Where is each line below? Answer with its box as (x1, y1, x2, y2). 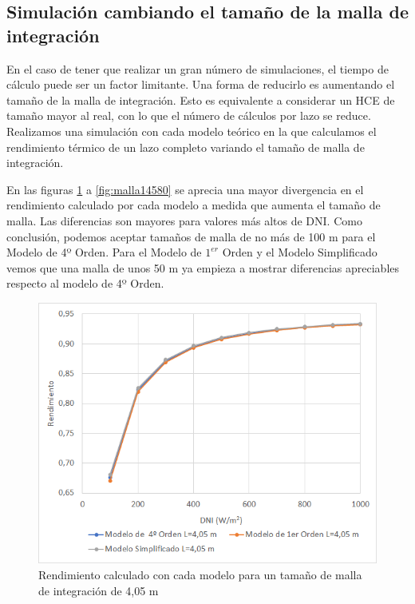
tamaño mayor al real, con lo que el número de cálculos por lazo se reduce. (6, 107, 371, 124)
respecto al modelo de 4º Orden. (6, 275, 164, 292)
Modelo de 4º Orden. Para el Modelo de (6, 244, 202, 260)
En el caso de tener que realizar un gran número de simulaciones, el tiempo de (6, 60, 389, 77)
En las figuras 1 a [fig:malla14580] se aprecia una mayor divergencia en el (6, 181, 364, 197)
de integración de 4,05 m (38, 582, 159, 598)
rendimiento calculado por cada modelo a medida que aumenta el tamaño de (6, 197, 381, 213)
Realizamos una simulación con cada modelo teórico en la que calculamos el (6, 122, 377, 139)
